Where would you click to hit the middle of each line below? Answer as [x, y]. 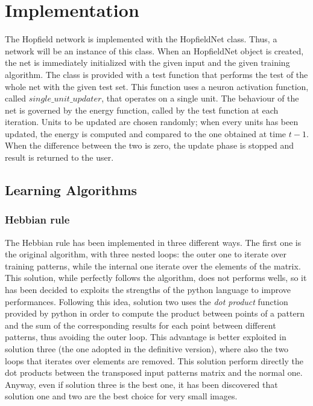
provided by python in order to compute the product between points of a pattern [155, 313]
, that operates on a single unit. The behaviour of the [200, 98]
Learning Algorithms [71, 190]
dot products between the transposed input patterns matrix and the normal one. [154, 372]
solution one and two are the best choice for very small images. [121, 396]
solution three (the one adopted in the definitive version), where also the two [147, 349]
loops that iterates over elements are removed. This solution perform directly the [154, 360]
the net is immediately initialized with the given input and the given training [147, 63]
